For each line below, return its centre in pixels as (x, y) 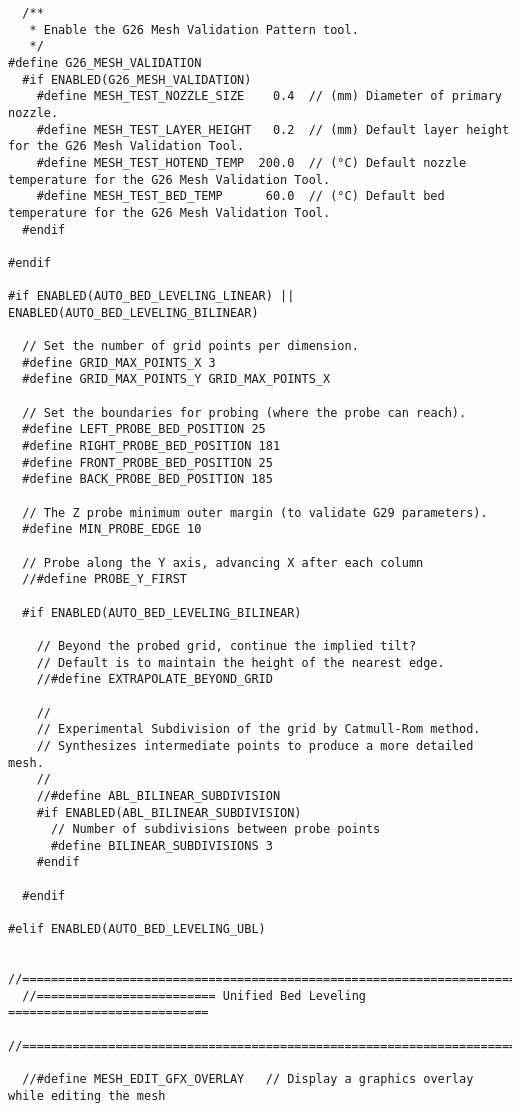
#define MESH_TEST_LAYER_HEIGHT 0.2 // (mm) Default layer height (273, 129)
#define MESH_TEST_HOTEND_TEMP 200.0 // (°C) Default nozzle (251, 162)
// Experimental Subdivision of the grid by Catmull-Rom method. (258, 729)
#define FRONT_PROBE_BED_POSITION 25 (147, 462)
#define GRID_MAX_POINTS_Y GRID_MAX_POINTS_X (176, 379)
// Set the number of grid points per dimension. (190, 346)
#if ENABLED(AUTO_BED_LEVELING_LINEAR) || (151, 296)
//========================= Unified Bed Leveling (194, 995)
